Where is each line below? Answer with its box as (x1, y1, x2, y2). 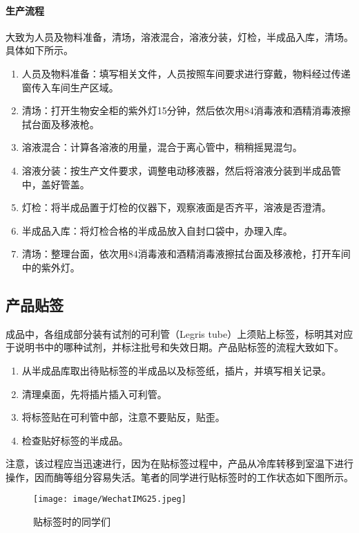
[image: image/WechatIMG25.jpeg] (33, 494, 186, 505)
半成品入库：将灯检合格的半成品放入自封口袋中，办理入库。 (21, 223, 293, 237)
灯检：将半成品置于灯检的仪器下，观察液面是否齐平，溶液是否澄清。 (21, 200, 331, 215)
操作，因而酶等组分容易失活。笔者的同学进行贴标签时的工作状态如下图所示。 (6, 469, 353, 484)
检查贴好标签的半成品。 (21, 433, 128, 447)
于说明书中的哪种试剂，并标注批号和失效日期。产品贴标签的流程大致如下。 (6, 340, 344, 354)
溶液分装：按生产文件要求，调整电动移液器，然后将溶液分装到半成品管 (21, 163, 341, 177)
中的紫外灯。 (21, 260, 80, 274)
